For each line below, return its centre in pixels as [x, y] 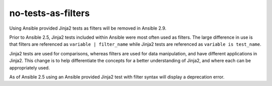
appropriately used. [29, 67]
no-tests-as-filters [50, 13]
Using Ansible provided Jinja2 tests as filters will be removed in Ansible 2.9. [88, 28]
